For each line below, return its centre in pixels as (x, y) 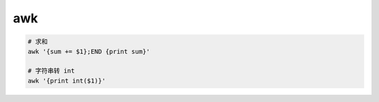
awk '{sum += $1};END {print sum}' (89, 51)
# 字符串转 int (51, 71)
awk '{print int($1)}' (67, 81)
